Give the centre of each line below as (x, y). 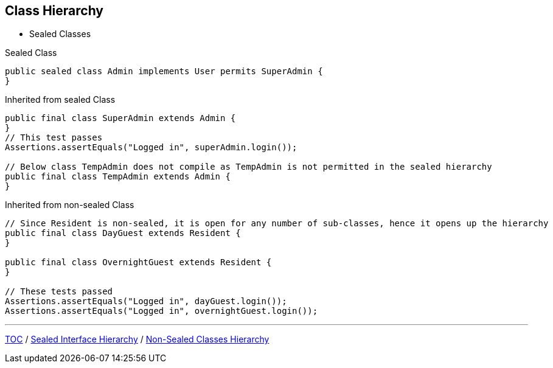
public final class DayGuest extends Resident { (123, 233)
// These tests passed (59, 292)
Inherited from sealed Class (60, 100)
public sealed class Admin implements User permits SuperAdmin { (164, 71)
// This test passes (54, 138)
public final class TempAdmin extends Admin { (118, 177)
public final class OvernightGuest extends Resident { (138, 262)
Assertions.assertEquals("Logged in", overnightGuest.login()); (162, 311)
